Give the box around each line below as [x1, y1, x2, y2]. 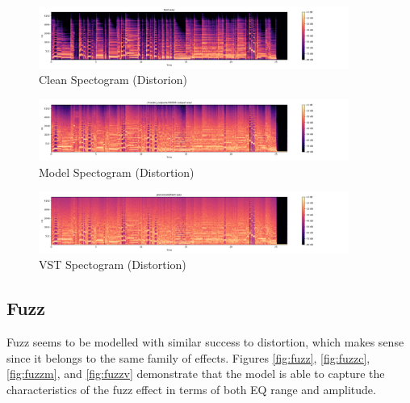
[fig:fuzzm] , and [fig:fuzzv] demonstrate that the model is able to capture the [6, 365, 385, 382]
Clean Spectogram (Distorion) [39, 71, 187, 88]
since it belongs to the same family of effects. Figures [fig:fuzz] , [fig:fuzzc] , [6, 349, 370, 366]
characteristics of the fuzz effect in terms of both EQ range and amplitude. [6, 381, 376, 398]
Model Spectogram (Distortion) [39, 163, 195, 180]
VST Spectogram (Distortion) [39, 256, 186, 273]
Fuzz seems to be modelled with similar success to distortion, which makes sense [6, 334, 404, 351]
